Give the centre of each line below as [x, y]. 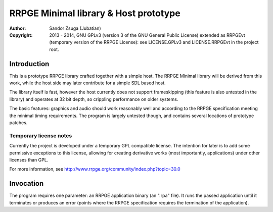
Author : [18, 28]
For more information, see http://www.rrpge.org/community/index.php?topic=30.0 [95, 169]
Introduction [29, 64]
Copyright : [21, 35]
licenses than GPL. [29, 160]
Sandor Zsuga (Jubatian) [75, 28]
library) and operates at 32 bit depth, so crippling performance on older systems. [94, 99]
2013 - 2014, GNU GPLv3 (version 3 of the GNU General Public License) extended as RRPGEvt [147, 35]
